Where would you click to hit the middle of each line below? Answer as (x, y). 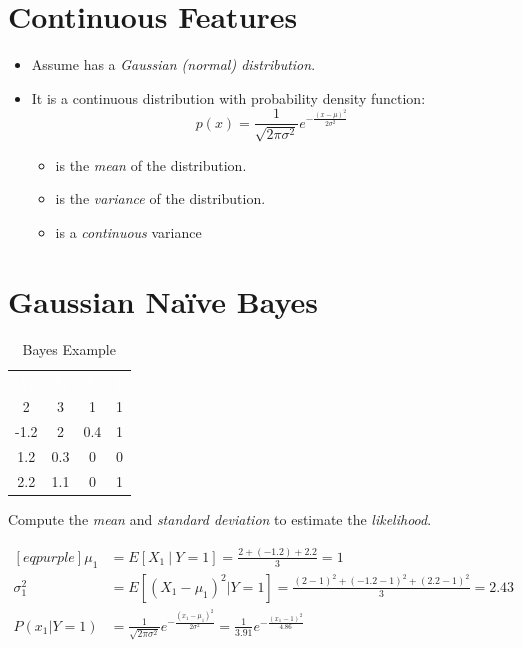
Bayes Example (69, 348)
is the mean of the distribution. (151, 164)
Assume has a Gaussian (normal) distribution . (173, 64)
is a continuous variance (128, 231)
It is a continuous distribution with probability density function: (228, 97)
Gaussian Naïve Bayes (163, 300)
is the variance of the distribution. (160, 198)
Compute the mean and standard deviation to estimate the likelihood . (220, 518)
